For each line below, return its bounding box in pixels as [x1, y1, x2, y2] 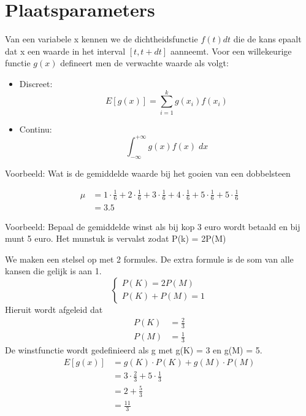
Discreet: [19, 77, 53, 90]
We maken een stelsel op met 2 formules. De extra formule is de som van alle [5, 252, 294, 265]
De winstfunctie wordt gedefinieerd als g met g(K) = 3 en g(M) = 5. [5, 344, 262, 356]
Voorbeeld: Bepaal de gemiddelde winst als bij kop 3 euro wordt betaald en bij [5, 220, 300, 233]
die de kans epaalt [233, 33, 302, 45]
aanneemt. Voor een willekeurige [170, 44, 292, 57]
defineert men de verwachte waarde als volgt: [60, 56, 229, 69]
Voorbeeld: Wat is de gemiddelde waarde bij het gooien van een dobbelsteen [5, 166, 291, 179]
